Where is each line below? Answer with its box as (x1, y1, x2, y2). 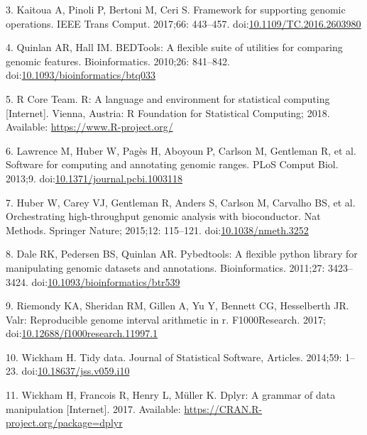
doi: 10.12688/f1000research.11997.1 (6, 326, 158, 341)
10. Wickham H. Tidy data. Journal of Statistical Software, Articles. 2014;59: (6, 349, 342, 364)
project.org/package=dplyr (6, 415, 123, 430)
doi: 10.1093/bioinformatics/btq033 (6, 67, 155, 82)
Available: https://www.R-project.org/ (6, 119, 173, 134)
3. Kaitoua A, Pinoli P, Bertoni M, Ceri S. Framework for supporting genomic (6, 2, 346, 16)
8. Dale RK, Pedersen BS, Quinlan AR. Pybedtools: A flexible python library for (6, 246, 358, 261)
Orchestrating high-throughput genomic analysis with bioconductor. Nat (6, 209, 321, 224)
